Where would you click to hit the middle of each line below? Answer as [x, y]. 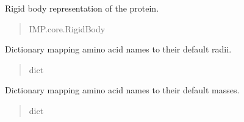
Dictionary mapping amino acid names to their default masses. [122, 90]
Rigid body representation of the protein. [82, 8]
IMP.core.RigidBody [67, 28]
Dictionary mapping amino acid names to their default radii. [118, 49]
